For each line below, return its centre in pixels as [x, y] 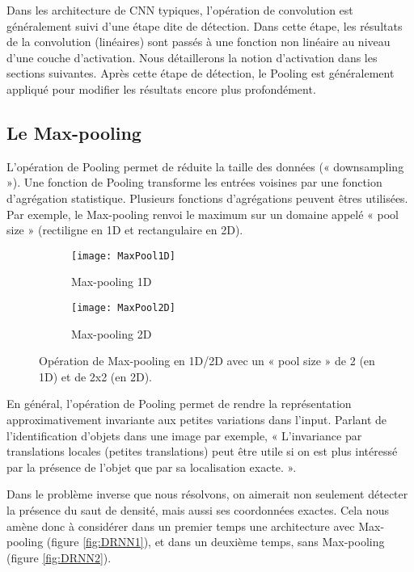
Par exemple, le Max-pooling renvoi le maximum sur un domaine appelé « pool [203, 214]
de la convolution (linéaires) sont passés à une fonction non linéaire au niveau [199, 42]
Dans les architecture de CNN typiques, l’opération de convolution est [180, 10]
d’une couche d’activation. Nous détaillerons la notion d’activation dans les [192, 57]
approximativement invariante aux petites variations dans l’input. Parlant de [197, 420]
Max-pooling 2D [112, 333]
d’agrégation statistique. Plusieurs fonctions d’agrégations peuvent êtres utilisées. [207, 198]
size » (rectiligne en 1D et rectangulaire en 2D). [125, 230]
